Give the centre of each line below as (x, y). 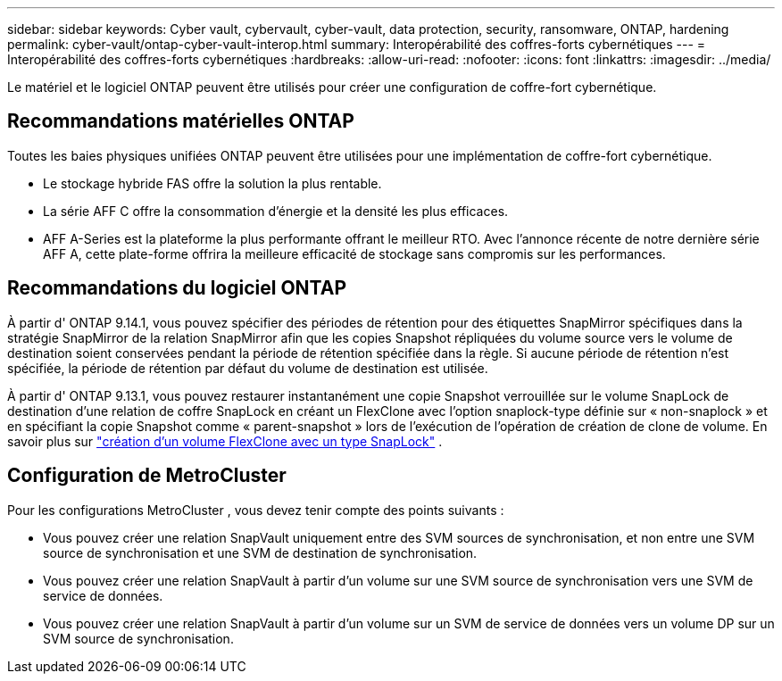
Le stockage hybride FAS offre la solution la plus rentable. (212, 183)
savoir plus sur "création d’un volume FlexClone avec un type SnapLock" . (225, 441)
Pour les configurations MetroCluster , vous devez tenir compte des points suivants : (256, 510)
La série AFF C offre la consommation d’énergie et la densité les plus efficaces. (276, 211)
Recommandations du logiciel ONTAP (177, 288)
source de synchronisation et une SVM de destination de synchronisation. (260, 552)
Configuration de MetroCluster (147, 476)
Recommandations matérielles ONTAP (181, 121)
